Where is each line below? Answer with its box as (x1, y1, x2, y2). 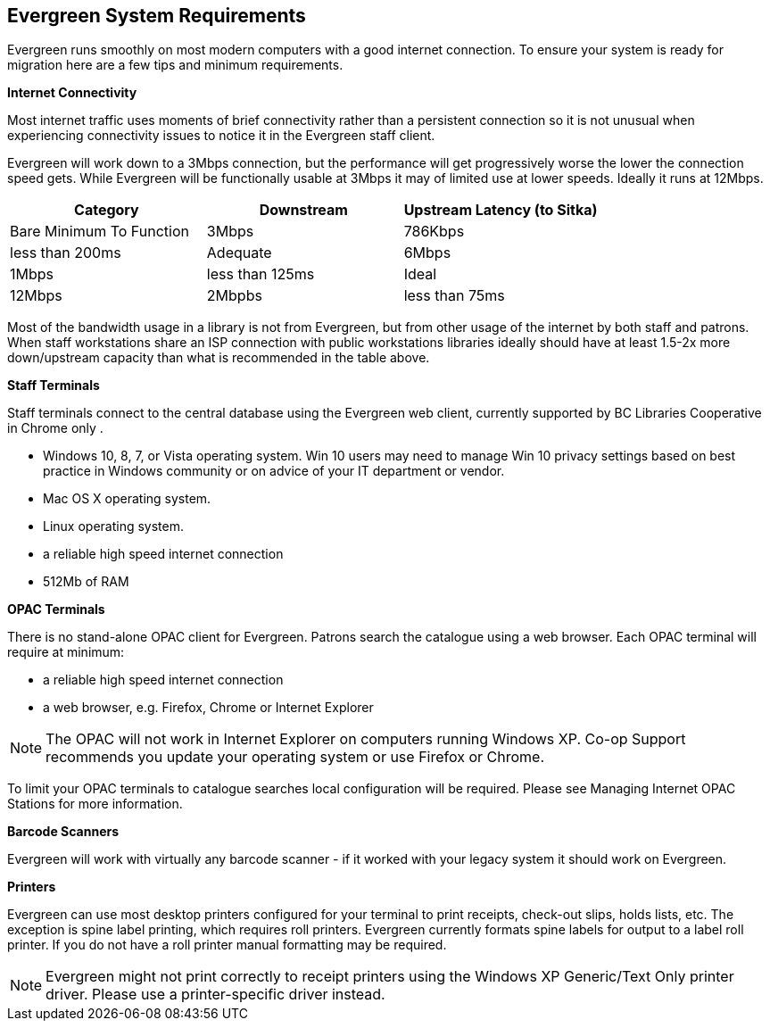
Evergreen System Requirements (7, 4, 306, 27)
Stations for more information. (7, 796, 183, 812)
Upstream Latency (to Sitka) (403, 201, 598, 220)
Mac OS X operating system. (43, 491, 211, 507)
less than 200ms (10, 244, 121, 262)
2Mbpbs (206, 286, 262, 305)
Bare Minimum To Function (10, 222, 189, 241)
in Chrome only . (7, 420, 103, 436)
